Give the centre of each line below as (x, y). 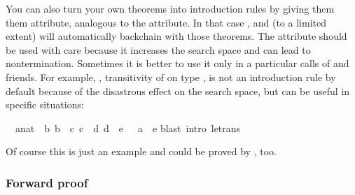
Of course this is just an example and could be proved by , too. (141, 151)
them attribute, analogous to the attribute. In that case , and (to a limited (166, 22)
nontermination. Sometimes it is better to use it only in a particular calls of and (177, 63)
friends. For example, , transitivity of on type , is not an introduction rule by (171, 77)
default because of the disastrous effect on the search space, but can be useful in (177, 91)
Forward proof (47, 182)
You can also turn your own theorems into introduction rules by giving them (170, 8)
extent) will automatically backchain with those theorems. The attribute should (176, 36)
